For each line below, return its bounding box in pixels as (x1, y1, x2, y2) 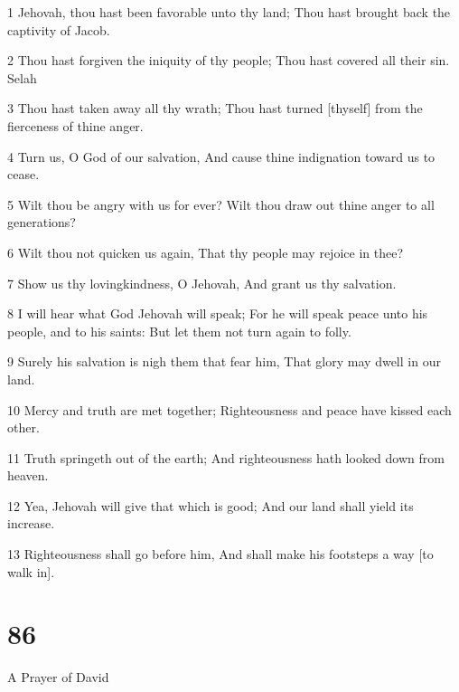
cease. (7, 165, 40, 184)
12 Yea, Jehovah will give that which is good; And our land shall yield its (7, 496, 414, 515)
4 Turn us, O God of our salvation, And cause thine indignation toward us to (7, 147, 436, 166)
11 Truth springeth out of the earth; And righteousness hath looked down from (7, 448, 445, 467)
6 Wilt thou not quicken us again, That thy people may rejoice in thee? (7, 242, 404, 261)
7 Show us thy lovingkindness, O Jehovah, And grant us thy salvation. (7, 273, 397, 292)
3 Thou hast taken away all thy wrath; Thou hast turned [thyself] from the (7, 99, 423, 118)
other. (7, 418, 40, 437)
